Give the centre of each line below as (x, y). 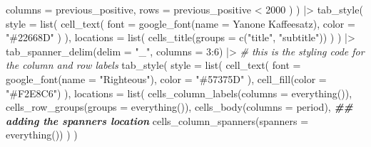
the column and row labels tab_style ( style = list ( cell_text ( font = (153, 65)
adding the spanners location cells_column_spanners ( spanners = (157, 120)
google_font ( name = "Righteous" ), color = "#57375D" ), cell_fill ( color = (166, 78)
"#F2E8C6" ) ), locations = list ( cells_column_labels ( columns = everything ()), (179, 93)
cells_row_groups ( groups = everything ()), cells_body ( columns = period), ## (179, 107)
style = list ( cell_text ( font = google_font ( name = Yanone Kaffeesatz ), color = (181, 23)
